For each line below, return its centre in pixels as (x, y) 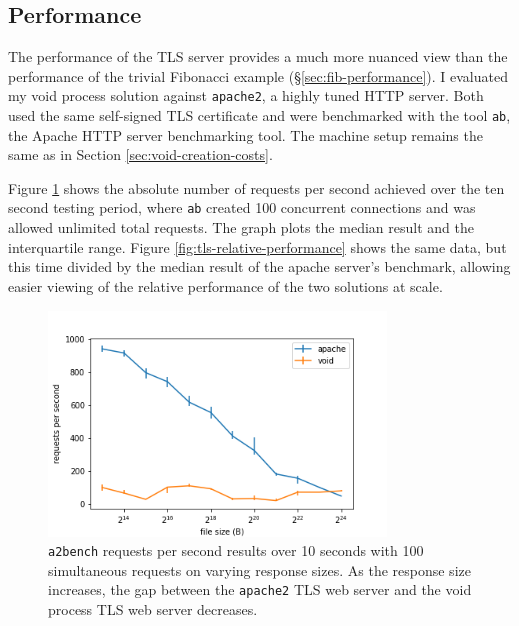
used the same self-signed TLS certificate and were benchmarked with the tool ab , (259, 115)
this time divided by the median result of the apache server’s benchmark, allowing (259, 266)
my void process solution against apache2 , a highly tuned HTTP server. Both (246, 95)
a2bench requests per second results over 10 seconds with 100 (236, 550)
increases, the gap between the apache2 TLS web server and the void (260, 589)
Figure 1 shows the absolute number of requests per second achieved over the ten (256, 187)
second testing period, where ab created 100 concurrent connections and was (242, 207)
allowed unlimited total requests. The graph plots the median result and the (241, 227)
